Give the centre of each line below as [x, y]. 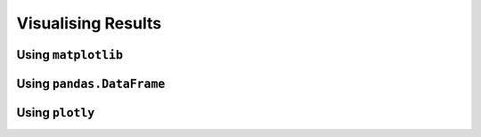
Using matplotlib [70, 55]
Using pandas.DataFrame [91, 83]
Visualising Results [89, 23]
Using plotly [56, 113]
